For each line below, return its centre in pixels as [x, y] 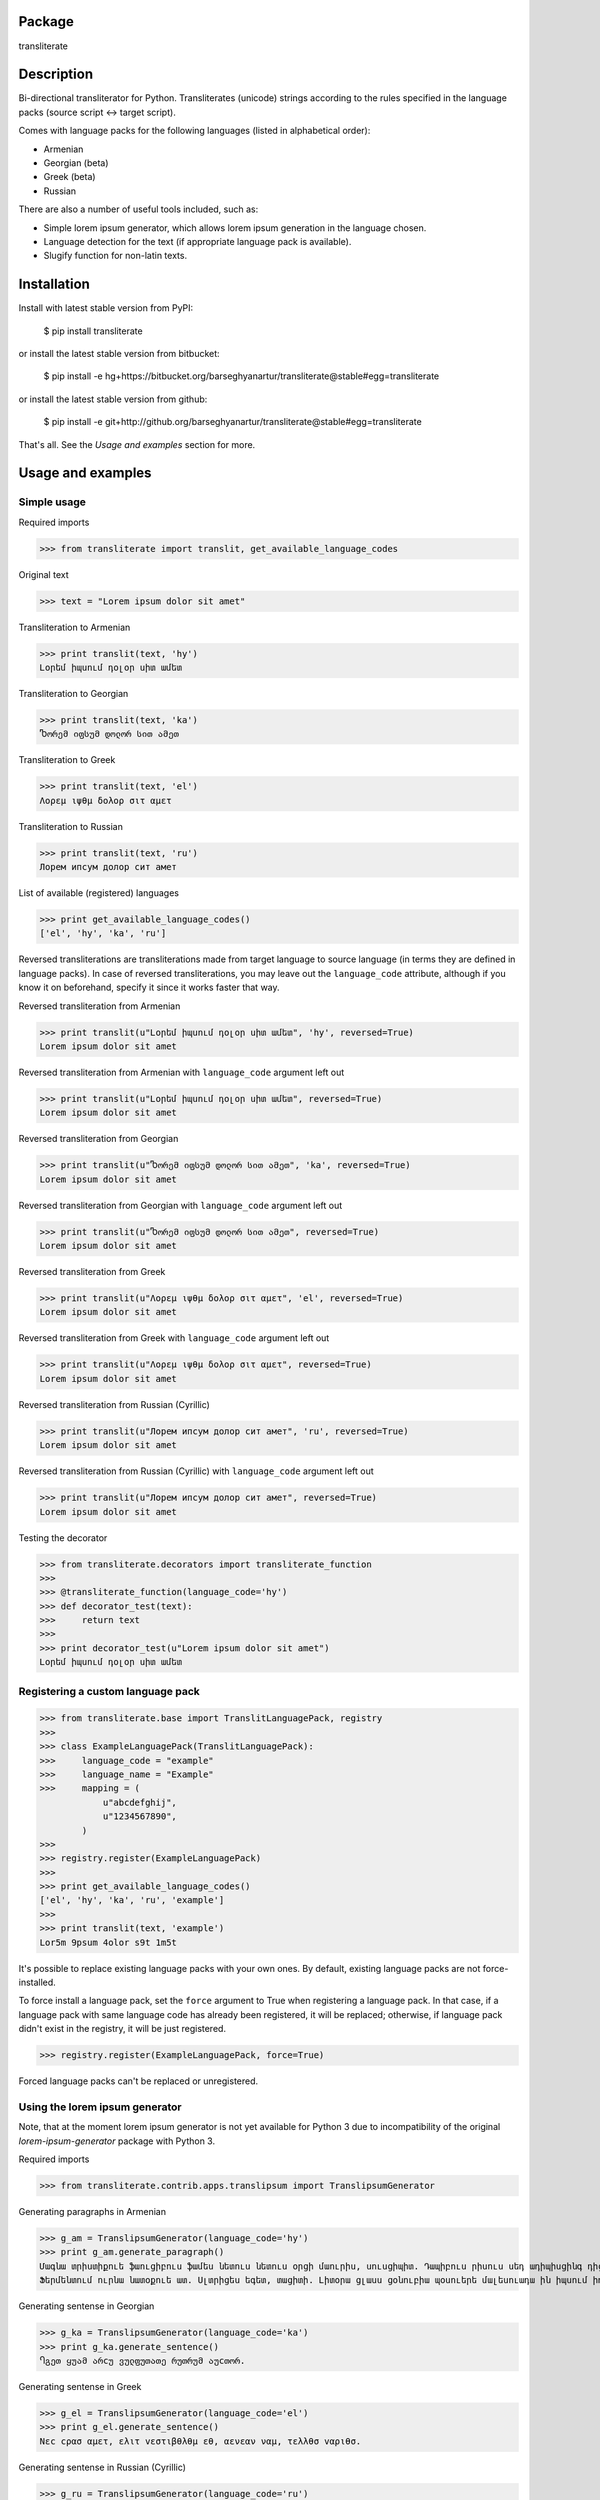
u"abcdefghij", [139, 1802]
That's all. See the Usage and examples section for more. [137, 444]
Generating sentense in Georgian [86, 2306]
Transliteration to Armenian [74, 627]
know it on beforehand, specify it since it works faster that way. [149, 987]
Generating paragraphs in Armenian [92, 2212]
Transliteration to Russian [71, 826]
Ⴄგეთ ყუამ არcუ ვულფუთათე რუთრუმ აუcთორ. [142, 2360]
